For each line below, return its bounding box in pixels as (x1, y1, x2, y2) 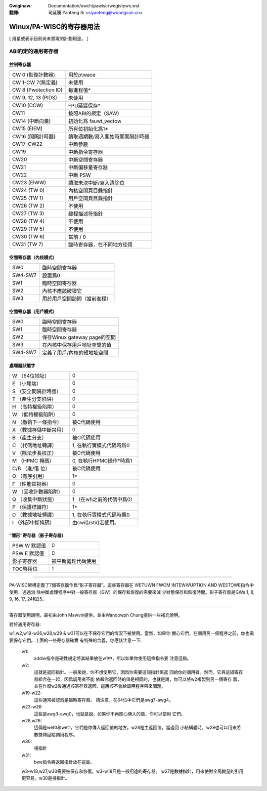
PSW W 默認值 (12, 542, 46, 549)
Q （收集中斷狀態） (12, 496, 57, 503)
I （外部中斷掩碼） (12, 519, 55, 526)
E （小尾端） (12, 380, 42, 387)
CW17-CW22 (12, 141, 43, 148)
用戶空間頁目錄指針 (68, 195, 113, 202)
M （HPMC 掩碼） (12, 458, 54, 464)
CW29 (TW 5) (12, 225, 44, 232)
